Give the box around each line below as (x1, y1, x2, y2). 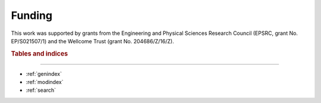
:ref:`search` (26, 86, 56, 94)
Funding (11, 9, 53, 22)
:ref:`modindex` (26, 78, 64, 85)
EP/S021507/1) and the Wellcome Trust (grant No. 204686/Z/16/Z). (11, 37, 175, 44)
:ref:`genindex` (26, 70, 62, 77)
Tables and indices (11, 49, 68, 57)
